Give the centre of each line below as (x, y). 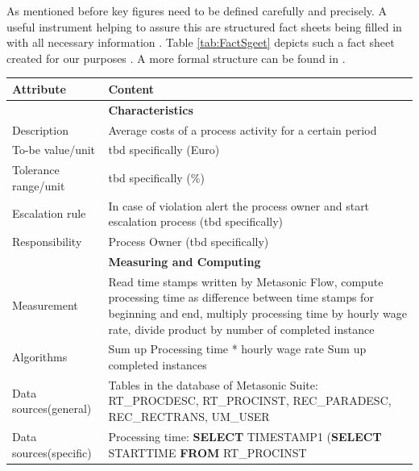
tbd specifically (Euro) (164, 150)
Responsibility (47, 242)
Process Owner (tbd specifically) (189, 242)
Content (131, 88)
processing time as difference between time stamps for (241, 297)
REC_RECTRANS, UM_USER (189, 417)
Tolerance (36, 170)
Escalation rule (49, 213)
